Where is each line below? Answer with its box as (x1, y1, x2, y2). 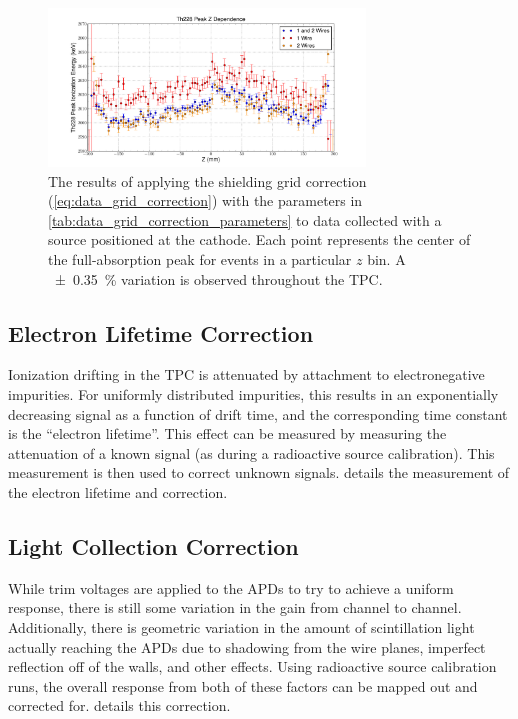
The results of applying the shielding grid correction (48, 170, 367, 191)
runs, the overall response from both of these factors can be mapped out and (8, 675, 478, 696)
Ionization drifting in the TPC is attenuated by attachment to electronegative (8, 364, 485, 385)
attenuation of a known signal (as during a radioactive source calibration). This (8, 442, 495, 463)
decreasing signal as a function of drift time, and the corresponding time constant (8, 403, 508, 424)
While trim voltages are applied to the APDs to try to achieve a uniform (8, 577, 454, 598)
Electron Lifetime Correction (8, 317, 314, 348)
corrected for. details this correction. (8, 695, 231, 716)
